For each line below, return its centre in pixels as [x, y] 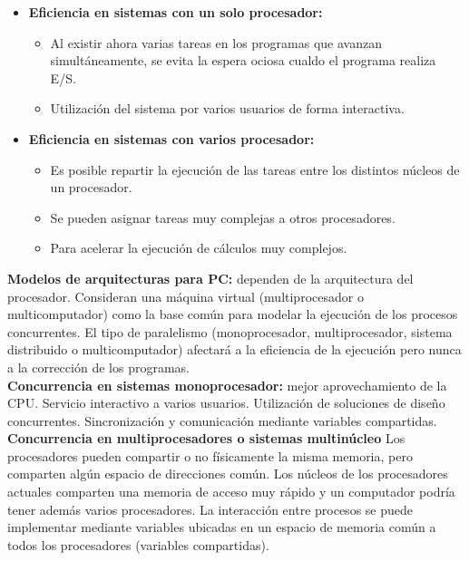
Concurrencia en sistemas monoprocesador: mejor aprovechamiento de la [227, 385]
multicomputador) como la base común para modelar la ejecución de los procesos [233, 314]
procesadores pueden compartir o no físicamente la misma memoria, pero [210, 455]
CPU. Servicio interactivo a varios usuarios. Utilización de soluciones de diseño [226, 403]
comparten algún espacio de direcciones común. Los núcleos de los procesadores [228, 474]
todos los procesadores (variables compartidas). [138, 544]
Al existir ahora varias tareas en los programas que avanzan [216, 42]
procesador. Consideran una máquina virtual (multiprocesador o [186, 296]
